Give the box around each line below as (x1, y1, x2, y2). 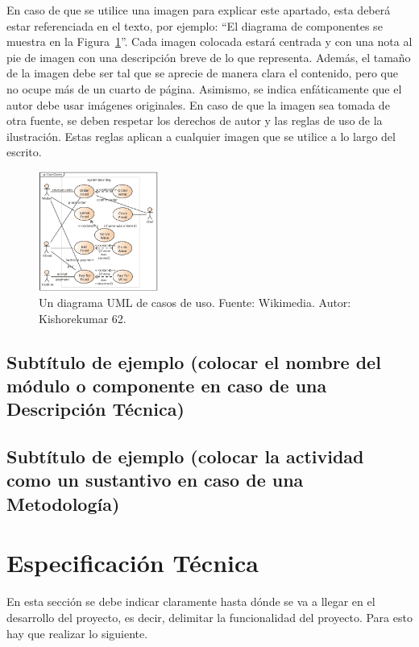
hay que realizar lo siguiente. (6, 624, 148, 641)
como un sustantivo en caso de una (6, 467, 304, 492)
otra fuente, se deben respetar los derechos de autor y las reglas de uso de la (6, 112, 383, 129)
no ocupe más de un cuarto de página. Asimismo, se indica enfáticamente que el (6, 80, 402, 97)
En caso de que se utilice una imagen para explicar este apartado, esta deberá (6, 2, 391, 18)
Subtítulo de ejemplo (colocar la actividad (6, 444, 364, 469)
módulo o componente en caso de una (6, 372, 327, 397)
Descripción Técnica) (6, 396, 185, 421)
